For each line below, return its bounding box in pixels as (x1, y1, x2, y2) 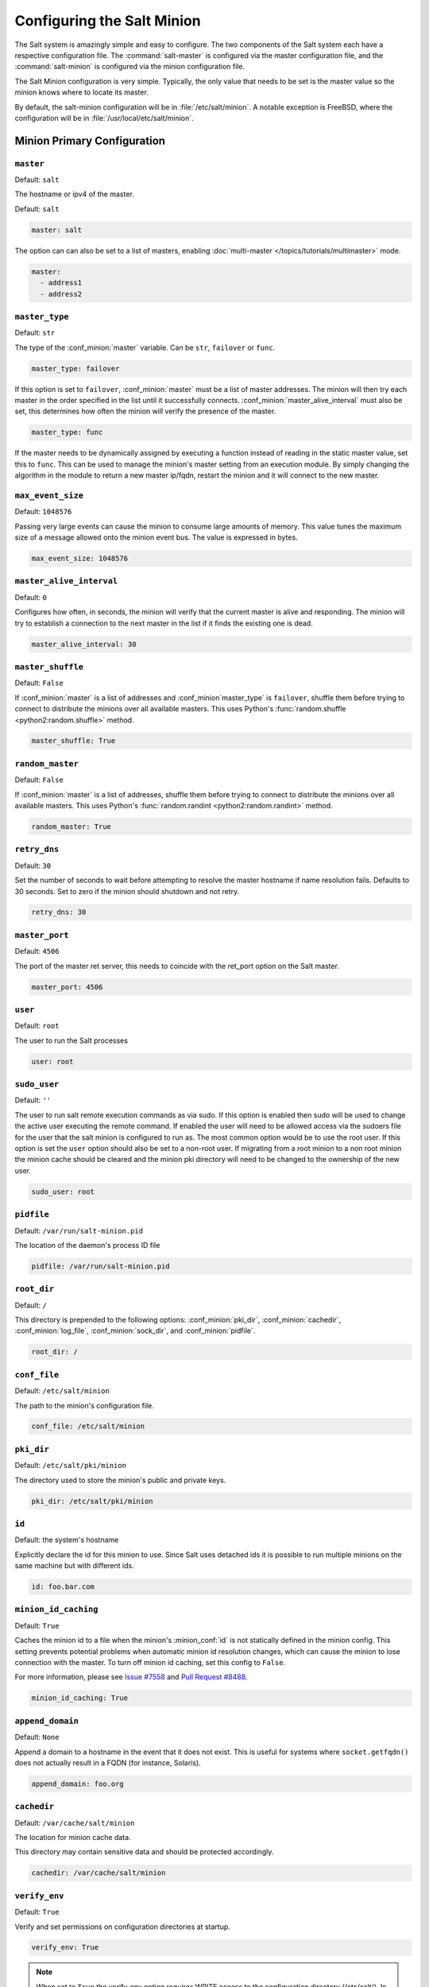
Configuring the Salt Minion (14, 12, 202, 29)
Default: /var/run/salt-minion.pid (14, 1226, 143, 1235)
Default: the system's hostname (14, 1535, 119, 1545)
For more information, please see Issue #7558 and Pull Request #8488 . (14, 1672, 248, 1682)
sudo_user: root (31, 1187, 95, 1196)
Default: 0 (14, 592, 47, 602)
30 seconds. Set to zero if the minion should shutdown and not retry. (14, 886, 240, 896)
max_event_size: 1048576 (31, 554, 129, 564)
